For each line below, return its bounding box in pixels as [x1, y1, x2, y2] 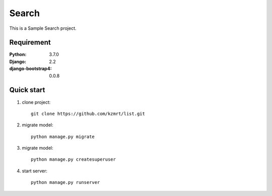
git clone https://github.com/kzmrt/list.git [31, 111, 146, 116]
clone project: [22, 99, 51, 105]
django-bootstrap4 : [9, 66, 52, 72]
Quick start [9, 86, 45, 94]
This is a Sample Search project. [9, 25, 77, 31]
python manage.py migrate [31, 134, 95, 140]
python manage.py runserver [31, 179, 100, 185]
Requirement [9, 38, 51, 47]
